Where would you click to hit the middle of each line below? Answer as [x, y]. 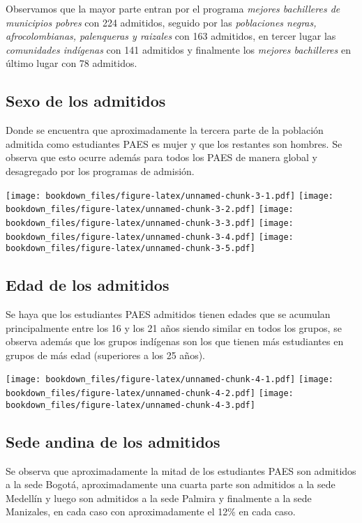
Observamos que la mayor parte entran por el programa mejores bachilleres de [173, 8]
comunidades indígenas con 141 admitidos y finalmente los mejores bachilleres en [178, 49]
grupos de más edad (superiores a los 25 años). [106, 355]
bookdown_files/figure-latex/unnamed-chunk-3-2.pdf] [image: [150, 210]
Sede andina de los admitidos [113, 441]
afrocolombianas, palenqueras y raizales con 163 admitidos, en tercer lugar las [171, 36]
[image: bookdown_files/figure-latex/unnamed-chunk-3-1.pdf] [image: [170, 196]
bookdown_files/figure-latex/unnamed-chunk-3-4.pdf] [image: [150, 237]
